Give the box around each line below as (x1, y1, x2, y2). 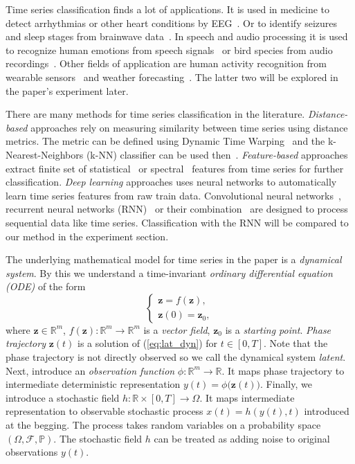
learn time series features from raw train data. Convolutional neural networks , (6, 188, 341, 202)
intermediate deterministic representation (6, 377, 181, 391)
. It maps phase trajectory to (221, 363, 345, 377)
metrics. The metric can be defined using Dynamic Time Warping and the (6, 134, 325, 148)
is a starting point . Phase (225, 322, 331, 337)
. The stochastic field (53, 431, 143, 445)
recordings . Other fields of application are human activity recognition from (6, 56, 327, 71)
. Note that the (263, 336, 328, 350)
